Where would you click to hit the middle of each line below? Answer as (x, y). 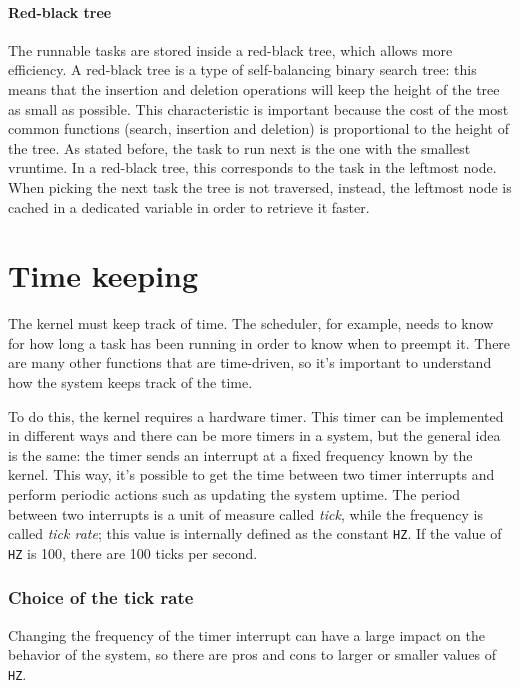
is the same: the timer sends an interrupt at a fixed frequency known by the (240, 454)
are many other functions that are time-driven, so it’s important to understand (250, 362)
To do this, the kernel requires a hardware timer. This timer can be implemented (256, 415)
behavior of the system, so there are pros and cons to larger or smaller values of (252, 654)
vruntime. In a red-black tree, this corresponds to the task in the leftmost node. (252, 167)
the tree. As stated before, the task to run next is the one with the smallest (239, 147)
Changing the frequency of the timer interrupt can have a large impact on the (246, 634)
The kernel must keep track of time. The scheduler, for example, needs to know (251, 323)
